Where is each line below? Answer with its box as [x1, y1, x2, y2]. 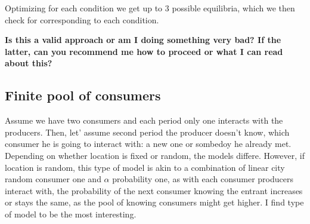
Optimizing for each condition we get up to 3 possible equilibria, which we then [5, 2, 295, 14]
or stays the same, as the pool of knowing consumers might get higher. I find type [5, 196, 304, 208]
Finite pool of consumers [5, 86, 161, 105]
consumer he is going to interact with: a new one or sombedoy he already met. [5, 137, 292, 150]
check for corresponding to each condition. [5, 13, 159, 26]
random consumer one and [5, 173, 101, 185]
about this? [5, 57, 52, 69]
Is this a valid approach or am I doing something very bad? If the [5, 33, 281, 46]
